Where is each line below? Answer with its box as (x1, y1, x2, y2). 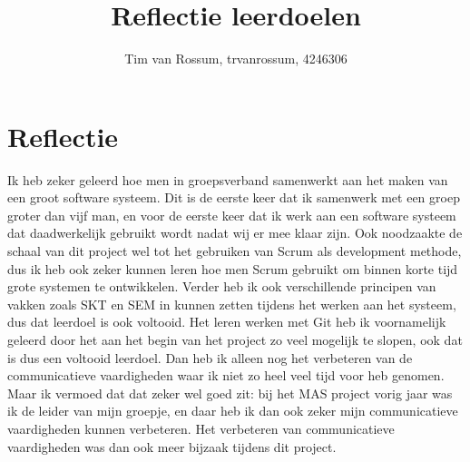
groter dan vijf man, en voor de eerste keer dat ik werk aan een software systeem (7, 205, 456, 224)
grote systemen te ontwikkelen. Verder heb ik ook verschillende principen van (7, 277, 436, 296)
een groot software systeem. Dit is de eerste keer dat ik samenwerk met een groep (7, 188, 460, 207)
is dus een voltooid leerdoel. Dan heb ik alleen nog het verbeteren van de (7, 348, 413, 367)
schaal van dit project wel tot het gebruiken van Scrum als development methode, (7, 241, 462, 260)
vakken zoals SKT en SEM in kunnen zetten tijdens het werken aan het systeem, (7, 294, 456, 313)
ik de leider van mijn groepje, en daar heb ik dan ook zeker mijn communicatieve (7, 401, 458, 420)
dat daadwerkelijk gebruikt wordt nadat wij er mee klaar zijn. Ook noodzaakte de (7, 223, 463, 242)
